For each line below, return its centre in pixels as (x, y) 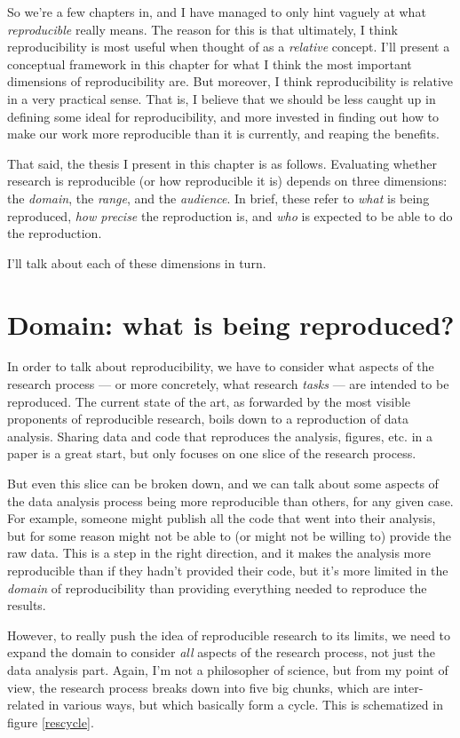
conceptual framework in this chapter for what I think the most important (210, 63)
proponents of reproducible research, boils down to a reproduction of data (208, 419)
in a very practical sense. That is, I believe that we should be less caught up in (222, 98)
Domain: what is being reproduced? (231, 324)
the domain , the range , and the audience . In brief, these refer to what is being (218, 198)
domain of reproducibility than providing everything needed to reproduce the (217, 587)
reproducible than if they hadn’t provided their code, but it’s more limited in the (228, 570)
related (26, 705)
